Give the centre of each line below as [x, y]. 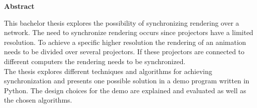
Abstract [19, 6]
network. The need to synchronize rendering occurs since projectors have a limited [129, 32]
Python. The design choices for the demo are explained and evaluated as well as [125, 90]
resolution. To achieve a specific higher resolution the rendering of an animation [125, 42]
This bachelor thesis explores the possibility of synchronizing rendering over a [122, 22]
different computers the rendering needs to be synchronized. [95, 61]
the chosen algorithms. [38, 100]
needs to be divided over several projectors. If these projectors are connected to [124, 52]
